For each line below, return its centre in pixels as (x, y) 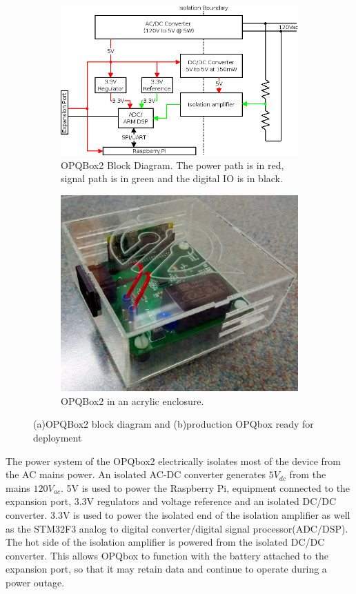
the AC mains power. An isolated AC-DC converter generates (136, 474)
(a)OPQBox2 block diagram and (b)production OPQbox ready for (174, 424)
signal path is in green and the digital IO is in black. (172, 178)
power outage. (35, 582)
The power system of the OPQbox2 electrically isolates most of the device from (173, 461)
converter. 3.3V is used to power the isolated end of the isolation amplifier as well (178, 514)
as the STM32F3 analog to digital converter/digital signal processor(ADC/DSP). (177, 528)
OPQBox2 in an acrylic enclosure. (132, 400)
